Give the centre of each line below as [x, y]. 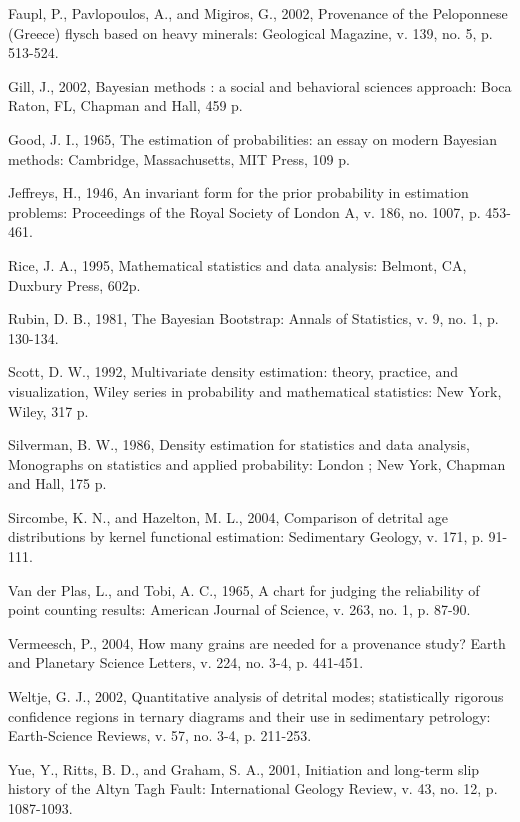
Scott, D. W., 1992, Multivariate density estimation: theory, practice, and [233, 371]
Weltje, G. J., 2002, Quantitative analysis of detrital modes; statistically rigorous [256, 696]
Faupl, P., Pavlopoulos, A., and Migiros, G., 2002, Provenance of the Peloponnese [258, 13]
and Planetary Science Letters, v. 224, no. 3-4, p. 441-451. [186, 662]
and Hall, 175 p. [57, 483]
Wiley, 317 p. [48, 410]
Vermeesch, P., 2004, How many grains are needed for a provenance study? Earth [257, 642]
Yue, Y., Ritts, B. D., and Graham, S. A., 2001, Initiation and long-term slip [244, 768]
